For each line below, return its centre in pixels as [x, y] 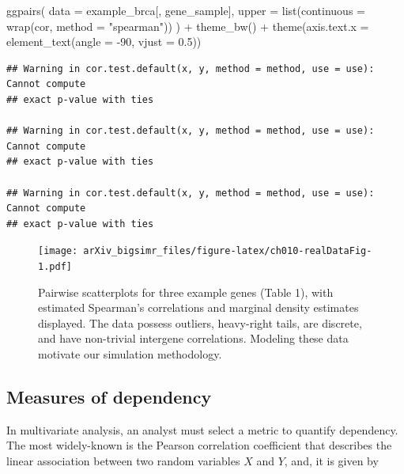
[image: [58, 251]
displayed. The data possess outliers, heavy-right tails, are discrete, [200, 322]
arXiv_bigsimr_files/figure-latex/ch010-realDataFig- [228, 251]
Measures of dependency [109, 396]
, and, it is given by [331, 460]
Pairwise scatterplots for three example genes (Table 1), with [186, 292]
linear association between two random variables [123, 460]
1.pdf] [55, 266]
